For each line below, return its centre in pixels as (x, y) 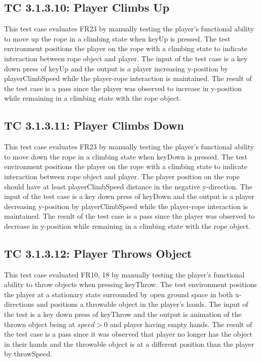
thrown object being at (40, 324)
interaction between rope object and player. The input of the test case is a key (126, 58)
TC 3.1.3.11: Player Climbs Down (94, 125)
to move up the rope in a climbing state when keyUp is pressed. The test (117, 38)
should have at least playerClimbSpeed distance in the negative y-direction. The (128, 186)
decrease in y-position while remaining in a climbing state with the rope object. (127, 226)
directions (19, 304)
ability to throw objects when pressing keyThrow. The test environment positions (130, 284)
